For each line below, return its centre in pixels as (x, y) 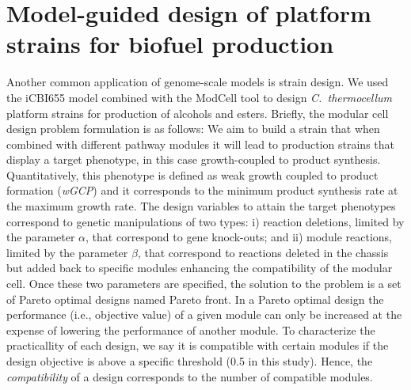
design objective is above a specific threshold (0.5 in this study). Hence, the (190, 361)
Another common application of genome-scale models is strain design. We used (198, 82)
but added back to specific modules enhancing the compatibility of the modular (200, 268)
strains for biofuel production (170, 44)
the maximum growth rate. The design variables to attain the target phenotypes (201, 206)
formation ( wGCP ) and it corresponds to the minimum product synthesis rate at (202, 190)
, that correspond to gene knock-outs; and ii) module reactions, (239, 237)
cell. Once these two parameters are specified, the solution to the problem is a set (204, 284)
